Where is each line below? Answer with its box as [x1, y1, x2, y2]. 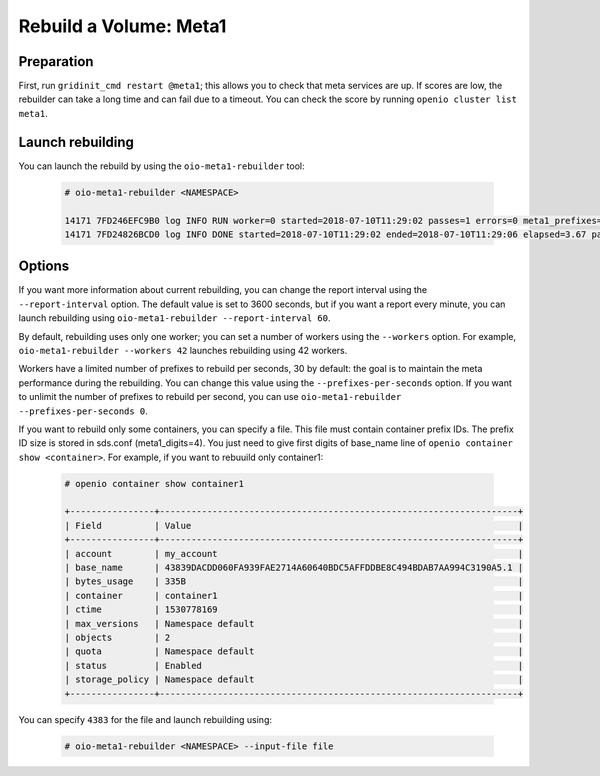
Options [18, 258, 70, 275]
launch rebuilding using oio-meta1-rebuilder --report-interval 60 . [18, 312, 331, 324]
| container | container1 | [64, 590, 524, 601]
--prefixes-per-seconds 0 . [18, 405, 149, 417]
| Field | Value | [64, 520, 524, 531]
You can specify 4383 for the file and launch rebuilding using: [18, 713, 272, 725]
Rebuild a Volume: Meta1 [18, 15, 227, 37]
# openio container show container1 [64, 478, 245, 489]
